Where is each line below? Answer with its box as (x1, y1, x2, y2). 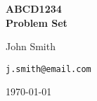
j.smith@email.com (6, 64, 91, 74)
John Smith (6, 39, 56, 54)
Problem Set (6, 15, 67, 30)
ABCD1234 (6, 1, 62, 16)
